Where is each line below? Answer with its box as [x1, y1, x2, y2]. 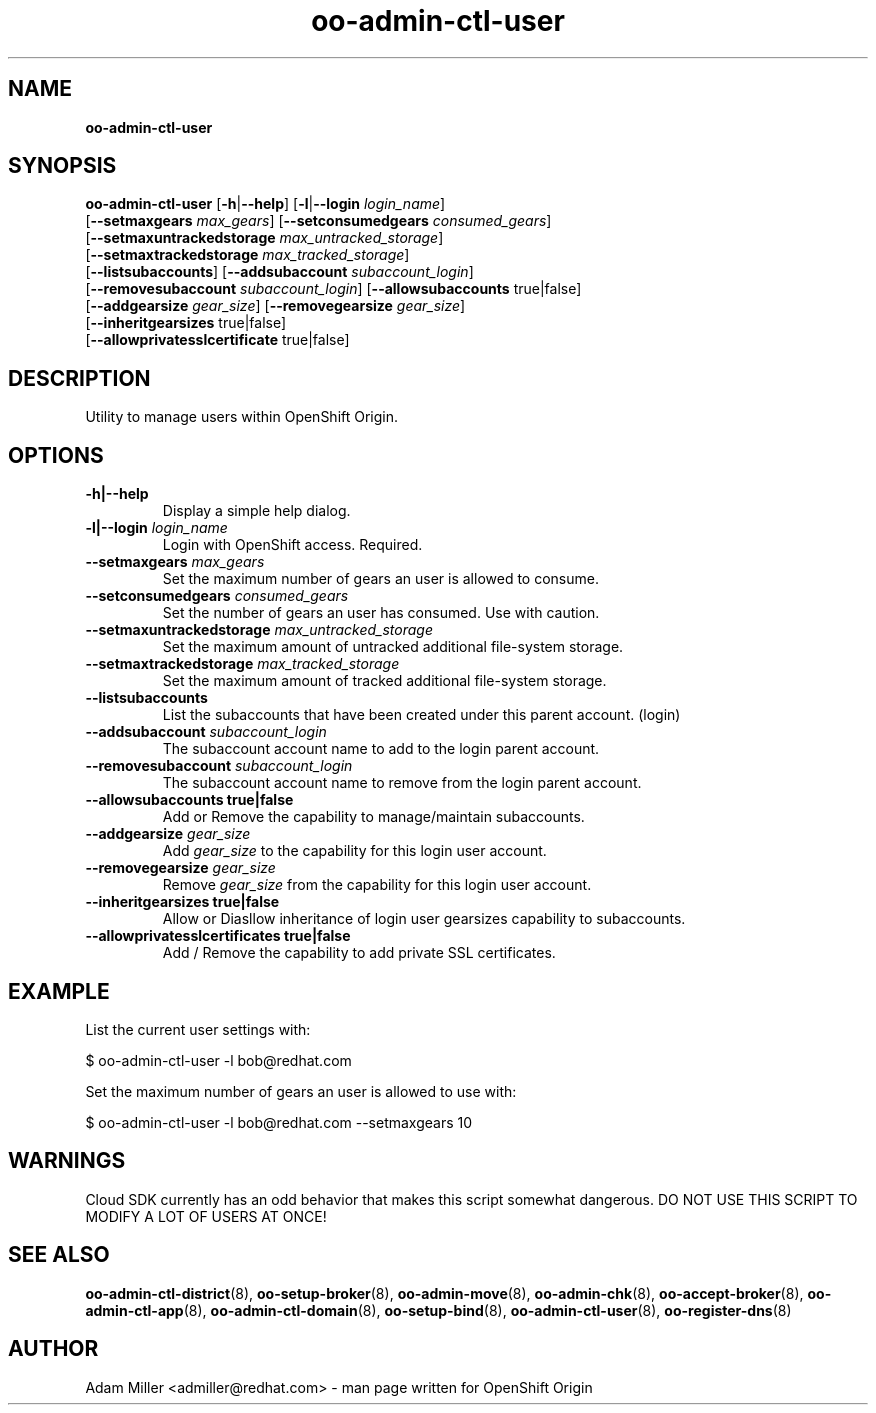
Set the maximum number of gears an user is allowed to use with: [85, 1082, 517, 1100]
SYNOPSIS [8, 153, 117, 179]
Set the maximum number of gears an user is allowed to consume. [162, 570, 599, 588]
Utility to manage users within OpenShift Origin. [85, 408, 399, 426]
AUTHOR [8, 1336, 99, 1362]
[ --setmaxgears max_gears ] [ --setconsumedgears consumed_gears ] [85, 212, 552, 230]
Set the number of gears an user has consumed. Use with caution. [162, 604, 600, 622]
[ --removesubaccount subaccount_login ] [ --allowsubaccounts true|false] [85, 280, 582, 298]
